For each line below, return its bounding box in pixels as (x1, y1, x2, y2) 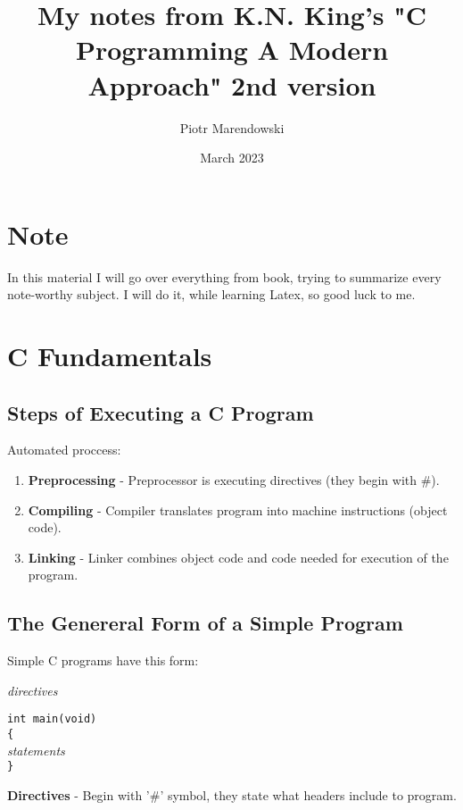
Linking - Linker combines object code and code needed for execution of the (28, 547, 449, 566)
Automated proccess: (7, 440, 121, 459)
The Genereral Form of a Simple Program (7, 609, 403, 637)
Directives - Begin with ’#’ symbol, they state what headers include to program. (7, 785, 457, 804)
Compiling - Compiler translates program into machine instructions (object (28, 500, 448, 519)
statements (7, 740, 65, 759)
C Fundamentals (7, 338, 212, 373)
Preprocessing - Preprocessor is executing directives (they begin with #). (28, 470, 440, 489)
